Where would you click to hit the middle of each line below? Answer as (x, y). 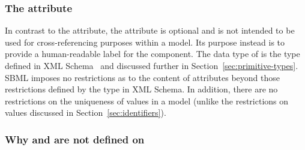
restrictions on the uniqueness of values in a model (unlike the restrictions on (147, 100)
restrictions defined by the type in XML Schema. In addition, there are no (141, 89)
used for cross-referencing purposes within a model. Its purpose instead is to (145, 42)
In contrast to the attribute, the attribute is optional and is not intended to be (150, 30)
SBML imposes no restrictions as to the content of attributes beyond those (142, 77)
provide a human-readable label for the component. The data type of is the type (152, 54)
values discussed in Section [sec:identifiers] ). (86, 112)
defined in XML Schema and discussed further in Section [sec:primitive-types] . (152, 65)
